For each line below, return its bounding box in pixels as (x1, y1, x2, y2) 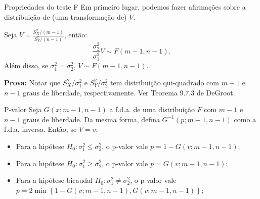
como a (234, 114, 256, 124)
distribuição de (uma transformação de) (4, 11, 127, 22)
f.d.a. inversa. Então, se (4, 124, 77, 134)
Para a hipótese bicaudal (16, 175, 93, 185)
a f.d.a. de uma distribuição (109, 104, 195, 115)
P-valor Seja (4, 104, 42, 115)
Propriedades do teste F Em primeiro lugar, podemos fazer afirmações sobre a (4, 2, 246, 12)
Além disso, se (4, 60, 48, 71)
